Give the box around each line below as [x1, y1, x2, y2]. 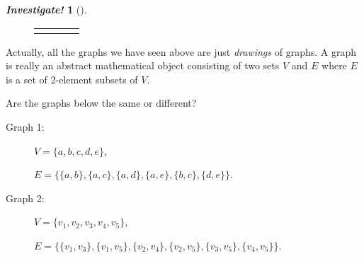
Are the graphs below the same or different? [6, 95, 197, 110]
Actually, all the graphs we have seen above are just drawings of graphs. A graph [6, 44, 356, 59]
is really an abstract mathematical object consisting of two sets [6, 58, 280, 73]
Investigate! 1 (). [6, 2, 87, 16]
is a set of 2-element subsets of [6, 71, 138, 86]
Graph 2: [6, 190, 45, 205]
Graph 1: [6, 119, 45, 134]
